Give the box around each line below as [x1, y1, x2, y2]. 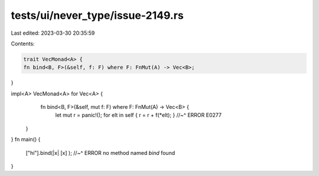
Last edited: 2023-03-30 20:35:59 [11, 29, 95, 36]
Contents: [11, 40, 35, 47]
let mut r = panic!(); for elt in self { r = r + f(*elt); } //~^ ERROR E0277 [55, 112, 222, 119]
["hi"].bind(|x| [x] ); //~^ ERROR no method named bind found [25, 149, 175, 156]
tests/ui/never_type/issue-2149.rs [11, 9, 184, 22]
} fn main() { [11, 136, 41, 143]
